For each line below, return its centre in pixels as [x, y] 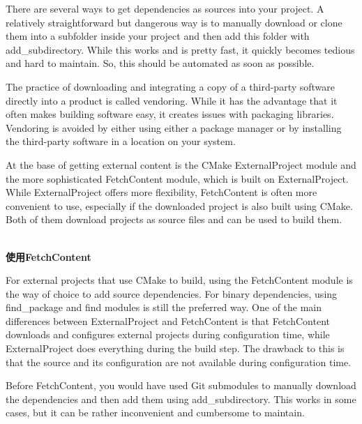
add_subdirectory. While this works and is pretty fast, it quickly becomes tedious [180, 49]
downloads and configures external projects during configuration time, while [168, 334]
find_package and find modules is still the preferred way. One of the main [164, 307]
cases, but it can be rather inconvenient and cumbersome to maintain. [155, 412]
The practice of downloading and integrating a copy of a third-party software [171, 86]
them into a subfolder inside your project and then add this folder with [158, 36]
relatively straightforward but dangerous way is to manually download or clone [174, 22]
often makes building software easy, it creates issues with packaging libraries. [170, 114]
